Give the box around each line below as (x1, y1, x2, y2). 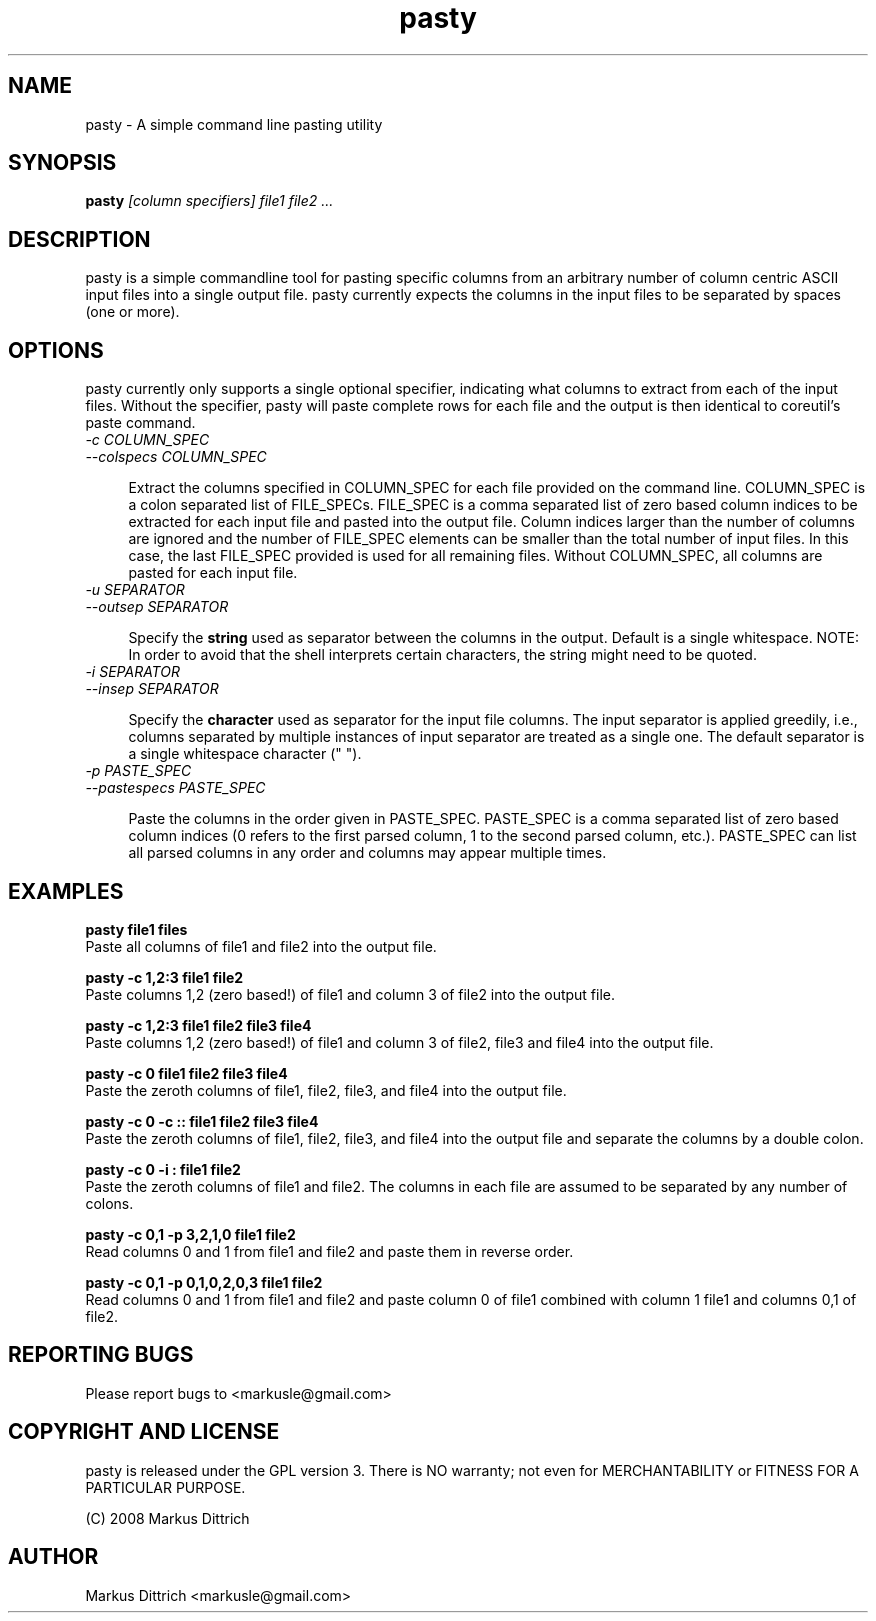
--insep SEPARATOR (85, 680, 219, 698)
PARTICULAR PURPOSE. (85, 1478, 246, 1496)
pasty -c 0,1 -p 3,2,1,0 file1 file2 (85, 1225, 296, 1243)
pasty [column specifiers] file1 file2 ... (85, 192, 334, 210)
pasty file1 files (85, 920, 188, 938)
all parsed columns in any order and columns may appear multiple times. (128, 844, 607, 862)
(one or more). (85, 303, 180, 321)
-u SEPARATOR (85, 581, 185, 599)
